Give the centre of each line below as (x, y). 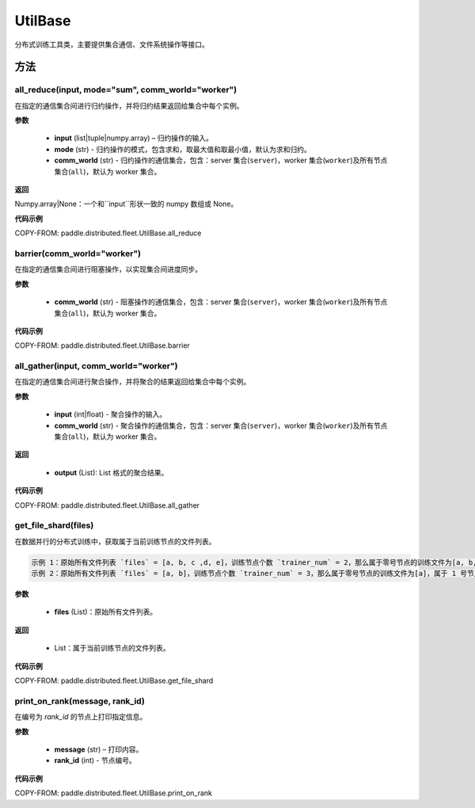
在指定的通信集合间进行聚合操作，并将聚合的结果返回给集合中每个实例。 (133, 382)
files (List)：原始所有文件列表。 (106, 612)
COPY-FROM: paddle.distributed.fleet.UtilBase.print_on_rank (114, 793)
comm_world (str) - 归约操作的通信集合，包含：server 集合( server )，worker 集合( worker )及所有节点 (221, 160)
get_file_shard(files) (54, 525)
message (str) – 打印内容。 (99, 749)
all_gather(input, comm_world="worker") (96, 366)
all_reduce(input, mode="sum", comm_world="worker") (126, 90)
